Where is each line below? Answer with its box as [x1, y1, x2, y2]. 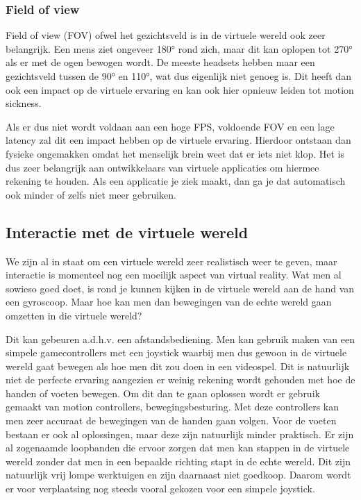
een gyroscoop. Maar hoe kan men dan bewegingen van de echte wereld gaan [6, 294, 332, 309]
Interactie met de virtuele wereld [6, 221, 249, 242]
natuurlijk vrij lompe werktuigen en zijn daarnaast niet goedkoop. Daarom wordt [6, 467, 351, 482]
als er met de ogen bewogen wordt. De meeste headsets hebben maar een [6, 55, 315, 69]
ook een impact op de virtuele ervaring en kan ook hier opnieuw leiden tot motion [6, 82, 354, 97]
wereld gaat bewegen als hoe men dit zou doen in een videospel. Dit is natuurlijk [6, 358, 350, 373]
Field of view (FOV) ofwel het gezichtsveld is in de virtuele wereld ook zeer [6, 28, 326, 42]
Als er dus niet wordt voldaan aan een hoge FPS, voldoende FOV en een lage [6, 119, 335, 133]
